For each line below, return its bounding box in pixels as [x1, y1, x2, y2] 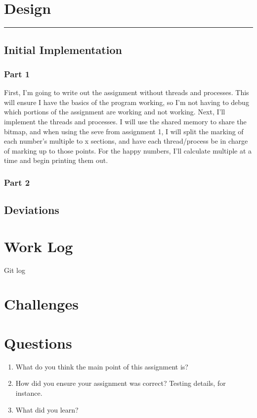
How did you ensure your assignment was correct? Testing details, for [15, 378, 226, 388]
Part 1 [4, 67, 30, 80]
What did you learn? [15, 404, 79, 415]
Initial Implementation [4, 42, 122, 57]
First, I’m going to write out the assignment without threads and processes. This [4, 87, 249, 98]
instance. [15, 387, 43, 398]
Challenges [4, 294, 79, 314]
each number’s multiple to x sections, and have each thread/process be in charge [4, 136, 248, 146]
